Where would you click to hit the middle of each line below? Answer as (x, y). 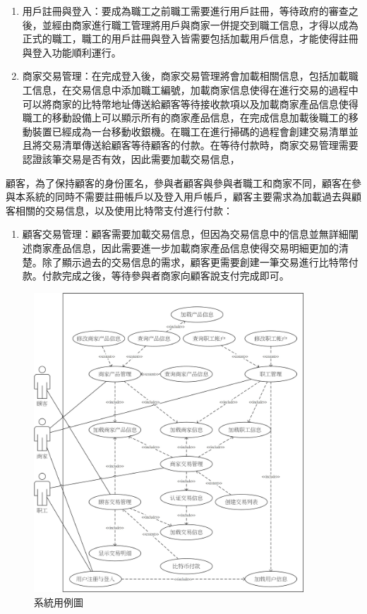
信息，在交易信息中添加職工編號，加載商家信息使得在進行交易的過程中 (195, 89)
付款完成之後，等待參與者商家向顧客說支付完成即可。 (166, 276)
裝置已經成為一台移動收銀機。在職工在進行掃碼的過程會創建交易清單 (190, 131)
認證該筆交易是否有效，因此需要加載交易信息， (131, 158)
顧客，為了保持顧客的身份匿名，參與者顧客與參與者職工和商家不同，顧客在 (179, 182)
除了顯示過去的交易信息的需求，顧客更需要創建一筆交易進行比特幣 (195, 261)
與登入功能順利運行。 (72, 52)
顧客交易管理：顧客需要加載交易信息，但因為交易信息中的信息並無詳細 (185, 234)
